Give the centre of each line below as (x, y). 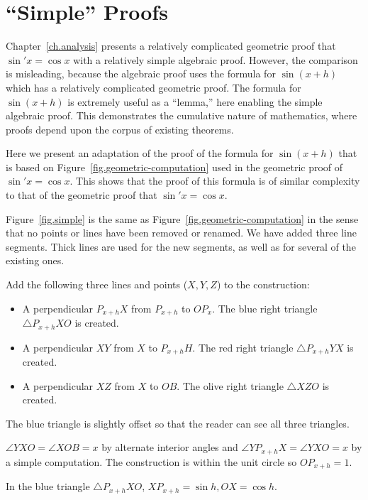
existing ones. (35, 260)
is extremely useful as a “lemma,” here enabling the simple (195, 101)
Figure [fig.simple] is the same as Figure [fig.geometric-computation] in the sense (182, 218)
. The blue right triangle (265, 308)
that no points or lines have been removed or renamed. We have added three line (181, 233)
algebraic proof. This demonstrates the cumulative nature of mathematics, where (182, 115)
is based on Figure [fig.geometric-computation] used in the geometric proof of (174, 167)
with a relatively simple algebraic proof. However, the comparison (216, 59)
